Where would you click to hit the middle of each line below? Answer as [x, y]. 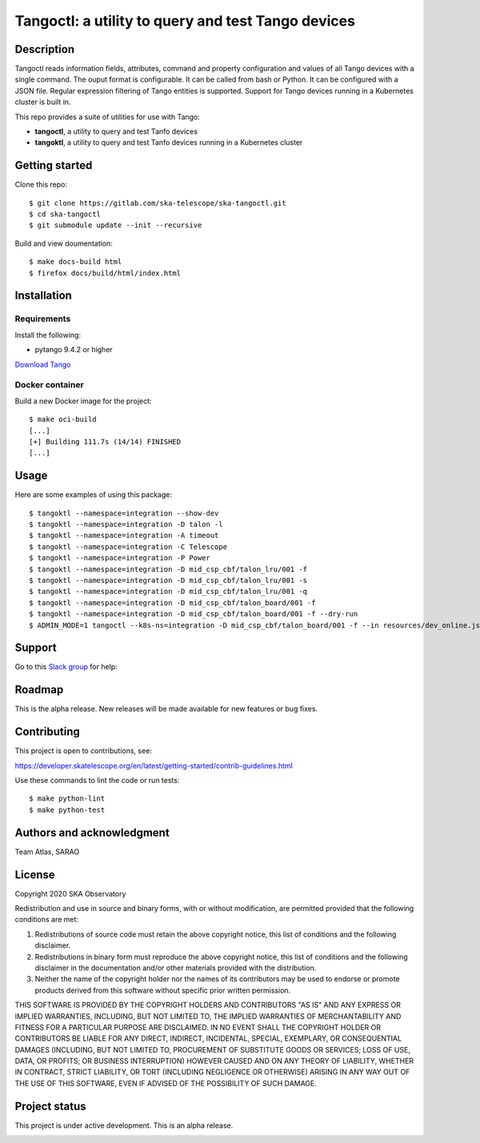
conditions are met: [47, 920]
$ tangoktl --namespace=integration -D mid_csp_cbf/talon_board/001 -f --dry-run [194, 614]
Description [45, 49]
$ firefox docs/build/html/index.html [105, 273]
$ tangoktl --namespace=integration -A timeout [124, 535]
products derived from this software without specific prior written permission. [163, 990]
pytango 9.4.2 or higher [74, 350]
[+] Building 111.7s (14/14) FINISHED [105, 441]
